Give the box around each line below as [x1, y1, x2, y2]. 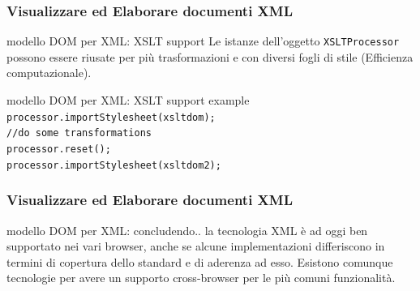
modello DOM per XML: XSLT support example [6, 92, 250, 109]
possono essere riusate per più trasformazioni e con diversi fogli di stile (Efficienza [6, 48, 414, 65]
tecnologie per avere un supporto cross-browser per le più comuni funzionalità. [6, 269, 396, 286]
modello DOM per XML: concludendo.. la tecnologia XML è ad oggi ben [6, 221, 368, 238]
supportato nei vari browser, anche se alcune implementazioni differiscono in [6, 238, 385, 255]
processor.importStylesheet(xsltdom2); [6, 159, 221, 171]
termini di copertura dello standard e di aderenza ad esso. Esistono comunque [6, 253, 393, 270]
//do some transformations [6, 127, 152, 139]
